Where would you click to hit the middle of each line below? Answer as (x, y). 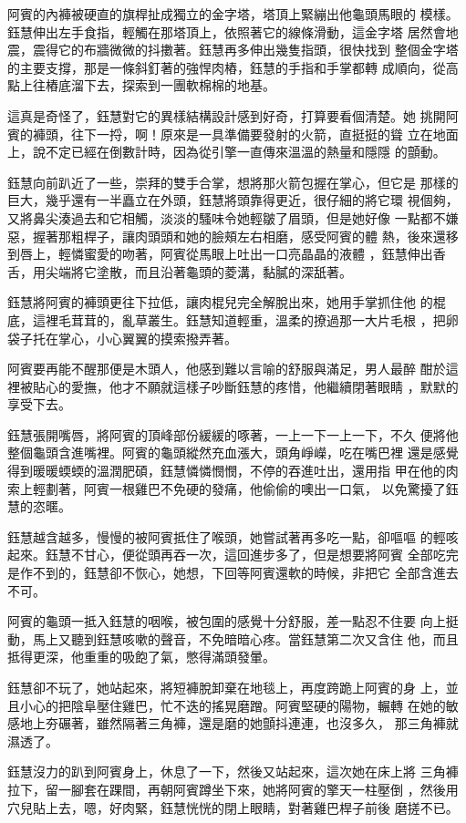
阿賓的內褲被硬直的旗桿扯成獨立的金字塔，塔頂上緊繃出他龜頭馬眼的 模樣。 (233, 14)
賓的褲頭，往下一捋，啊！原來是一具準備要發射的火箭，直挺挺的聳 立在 (220, 134)
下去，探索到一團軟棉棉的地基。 (179, 85)
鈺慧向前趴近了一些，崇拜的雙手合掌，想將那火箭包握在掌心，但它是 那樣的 (233, 182)
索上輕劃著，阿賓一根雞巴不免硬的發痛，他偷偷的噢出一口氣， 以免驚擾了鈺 (233, 488)
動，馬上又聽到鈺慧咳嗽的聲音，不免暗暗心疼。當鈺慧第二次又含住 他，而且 (233, 638)
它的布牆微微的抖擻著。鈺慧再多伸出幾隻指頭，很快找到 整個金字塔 (258, 50)
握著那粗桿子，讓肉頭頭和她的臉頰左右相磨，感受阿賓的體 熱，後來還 (239, 236)
